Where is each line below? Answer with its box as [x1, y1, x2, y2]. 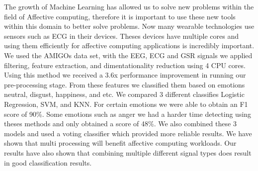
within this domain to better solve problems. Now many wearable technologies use [4, 21, 255, 31]
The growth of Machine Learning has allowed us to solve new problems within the [4, 1, 254, 11]
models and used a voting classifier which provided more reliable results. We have [4, 128, 252, 138]
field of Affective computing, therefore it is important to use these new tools [4, 11, 236, 21]
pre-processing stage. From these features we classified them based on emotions [4, 79, 245, 89]
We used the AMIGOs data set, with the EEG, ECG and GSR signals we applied [4, 50, 253, 60]
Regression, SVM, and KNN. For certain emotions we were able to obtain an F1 [4, 98, 248, 109]
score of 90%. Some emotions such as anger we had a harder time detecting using [4, 108, 252, 119]
